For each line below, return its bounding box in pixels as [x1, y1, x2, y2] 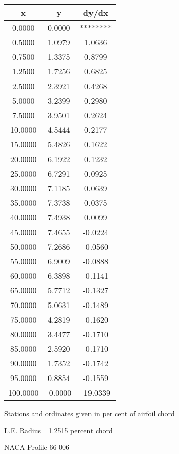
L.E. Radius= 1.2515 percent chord [4, 425, 113, 435]
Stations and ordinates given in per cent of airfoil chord [4, 408, 175, 418]
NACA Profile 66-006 [4, 442, 70, 452]
